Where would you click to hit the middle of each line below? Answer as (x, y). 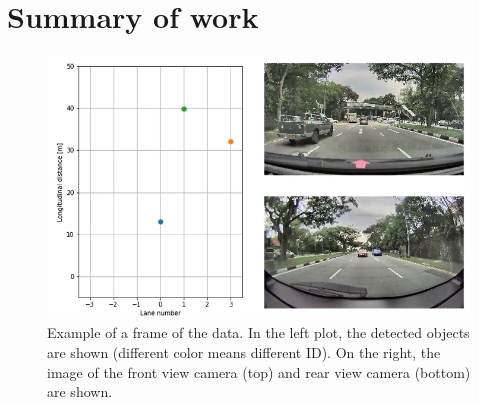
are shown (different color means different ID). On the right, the (244, 351)
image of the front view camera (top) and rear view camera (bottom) (259, 371)
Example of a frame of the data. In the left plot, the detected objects (258, 332)
